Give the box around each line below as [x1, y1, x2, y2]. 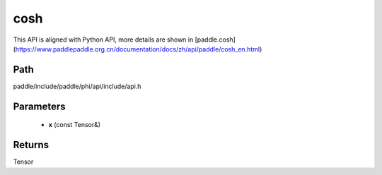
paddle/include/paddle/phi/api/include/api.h [13, 82, 141, 90]
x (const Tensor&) [48, 121, 101, 129]
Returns [13, 139, 50, 151]
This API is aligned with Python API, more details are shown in [13, 35, 194, 44]
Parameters [13, 100, 66, 112]
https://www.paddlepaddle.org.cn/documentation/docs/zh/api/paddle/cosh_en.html [15, 44, 260, 53]
